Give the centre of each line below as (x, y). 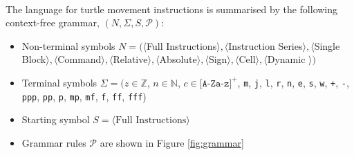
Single (327, 45)
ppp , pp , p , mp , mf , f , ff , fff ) (84, 96)
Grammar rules (54, 142)
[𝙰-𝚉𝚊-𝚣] (216, 83)
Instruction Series (265, 45)
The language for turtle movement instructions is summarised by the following (172, 9)
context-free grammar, (53, 22)
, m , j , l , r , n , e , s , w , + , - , (293, 82)
